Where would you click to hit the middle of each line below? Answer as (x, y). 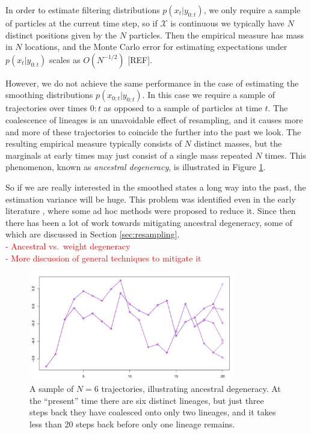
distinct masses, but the (238, 143)
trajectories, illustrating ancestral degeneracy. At (191, 389)
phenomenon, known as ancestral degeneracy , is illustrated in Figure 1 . (136, 167)
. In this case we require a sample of (208, 95)
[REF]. (140, 59)
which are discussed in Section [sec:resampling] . (93, 234)
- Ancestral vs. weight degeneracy (68, 246)
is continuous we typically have (227, 23)
